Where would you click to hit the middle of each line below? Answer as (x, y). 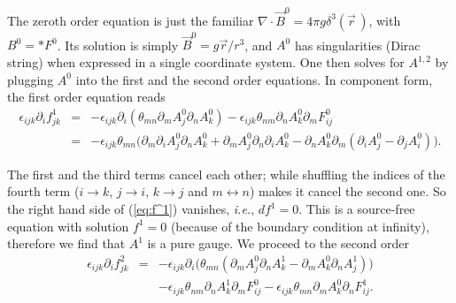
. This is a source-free (357, 209)
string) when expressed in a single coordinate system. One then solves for (206, 62)
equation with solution (68, 226)
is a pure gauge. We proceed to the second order (278, 243)
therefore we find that (66, 243)
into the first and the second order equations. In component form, (254, 79)
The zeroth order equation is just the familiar (131, 20)
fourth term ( (43, 191)
